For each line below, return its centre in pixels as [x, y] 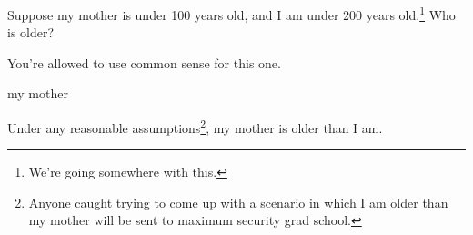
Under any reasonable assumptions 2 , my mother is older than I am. [195, 126]
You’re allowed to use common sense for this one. [144, 62]
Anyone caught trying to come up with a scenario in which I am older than [238, 202]
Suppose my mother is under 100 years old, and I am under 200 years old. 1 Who [231, 13]
